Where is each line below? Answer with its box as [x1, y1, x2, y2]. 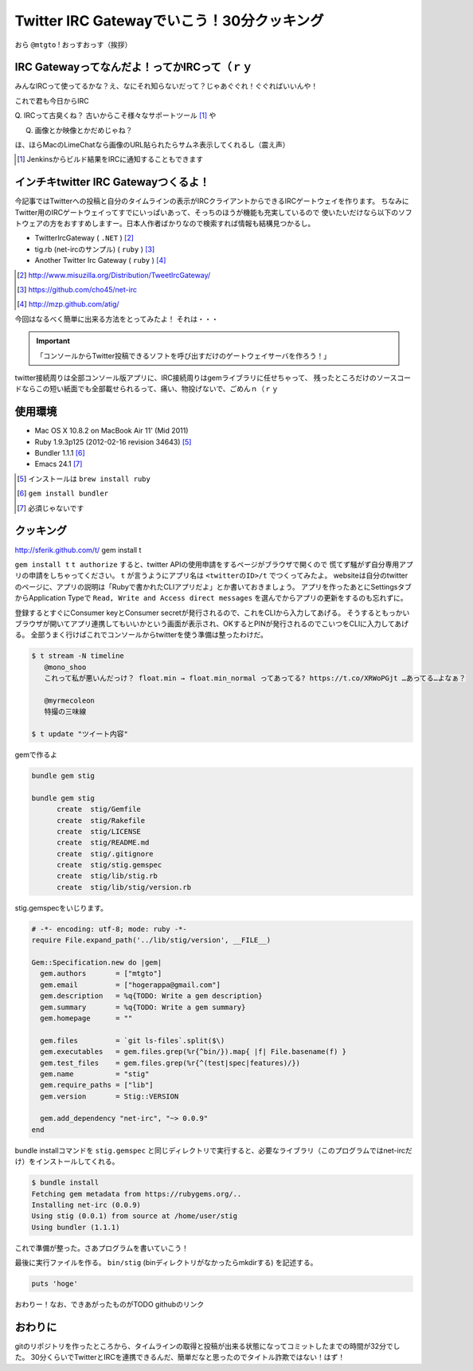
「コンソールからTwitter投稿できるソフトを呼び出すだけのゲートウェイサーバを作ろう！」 [36, 351, 331, 360]
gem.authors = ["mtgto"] [40, 969, 162, 978]
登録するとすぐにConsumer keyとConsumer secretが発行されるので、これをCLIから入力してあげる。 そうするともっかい [14, 608, 410, 617]
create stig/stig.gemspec [57, 860, 162, 870]
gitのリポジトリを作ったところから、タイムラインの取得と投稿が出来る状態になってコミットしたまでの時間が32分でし [14, 1342, 401, 1351]
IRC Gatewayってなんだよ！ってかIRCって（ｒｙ [14, 61, 253, 74]
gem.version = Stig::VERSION [40, 1091, 179, 1101]
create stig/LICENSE [57, 827, 141, 836]
